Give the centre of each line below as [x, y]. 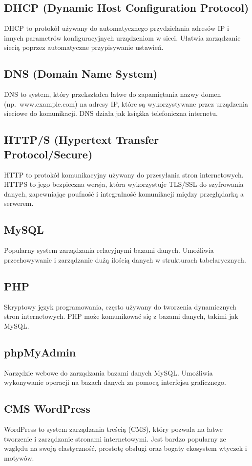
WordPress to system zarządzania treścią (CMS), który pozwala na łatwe [113, 429]
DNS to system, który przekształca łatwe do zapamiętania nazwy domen [113, 94]
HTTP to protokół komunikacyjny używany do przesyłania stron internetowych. [124, 174]
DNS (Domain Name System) [81, 74]
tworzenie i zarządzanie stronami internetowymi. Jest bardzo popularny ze [115, 438]
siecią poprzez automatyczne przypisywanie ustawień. [84, 47]
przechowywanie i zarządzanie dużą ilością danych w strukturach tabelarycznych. [125, 259]
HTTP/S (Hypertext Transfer [82, 140]
